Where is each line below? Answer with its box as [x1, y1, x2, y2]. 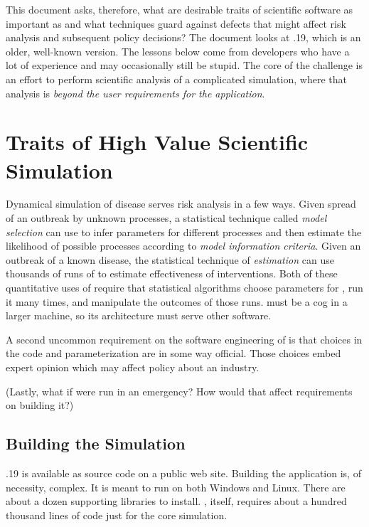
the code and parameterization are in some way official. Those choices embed [6, 346, 341, 361]
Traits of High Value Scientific [6, 127, 309, 156]
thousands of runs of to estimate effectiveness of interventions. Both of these [6, 266, 338, 281]
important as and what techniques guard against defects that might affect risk [6, 16, 346, 31]
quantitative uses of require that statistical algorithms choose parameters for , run [6, 280, 363, 295]
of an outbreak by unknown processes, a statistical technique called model [6, 211, 327, 225]
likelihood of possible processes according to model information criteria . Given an [6, 238, 361, 253]
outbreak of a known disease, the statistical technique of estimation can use [6, 252, 334, 267]
